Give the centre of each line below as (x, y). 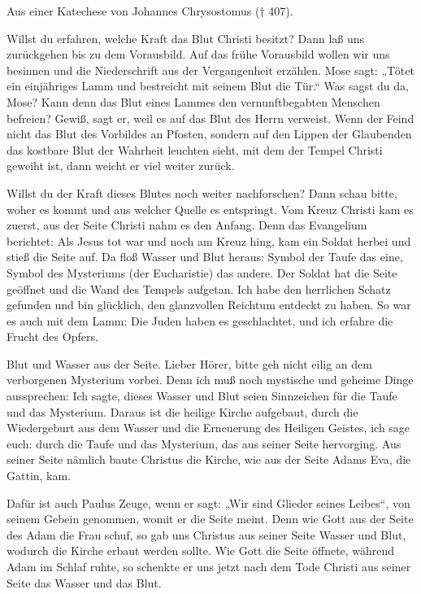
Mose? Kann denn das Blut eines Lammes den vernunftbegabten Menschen (193, 101)
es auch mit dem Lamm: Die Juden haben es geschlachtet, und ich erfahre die (200, 320)
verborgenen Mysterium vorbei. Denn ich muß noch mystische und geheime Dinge (210, 380)
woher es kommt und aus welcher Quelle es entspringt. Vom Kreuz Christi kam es (210, 209)
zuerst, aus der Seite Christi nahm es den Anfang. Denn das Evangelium (187, 225)
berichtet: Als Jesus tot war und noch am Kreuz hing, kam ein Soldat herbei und (209, 240)
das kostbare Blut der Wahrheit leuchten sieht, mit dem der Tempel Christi (195, 149)
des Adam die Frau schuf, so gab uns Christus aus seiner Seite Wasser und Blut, (206, 534)
